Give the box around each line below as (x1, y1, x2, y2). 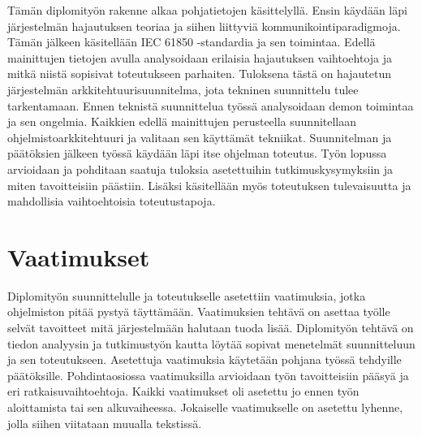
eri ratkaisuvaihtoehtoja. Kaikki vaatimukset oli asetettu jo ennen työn (7, 383, 360, 400)
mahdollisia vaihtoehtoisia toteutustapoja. (7, 193, 216, 210)
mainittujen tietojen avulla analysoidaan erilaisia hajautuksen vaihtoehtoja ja (7, 49, 393, 66)
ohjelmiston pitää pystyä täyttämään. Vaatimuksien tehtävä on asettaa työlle (7, 303, 390, 320)
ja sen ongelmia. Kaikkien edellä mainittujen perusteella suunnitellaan (7, 113, 357, 130)
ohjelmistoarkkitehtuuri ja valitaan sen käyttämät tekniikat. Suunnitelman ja (7, 128, 392, 145)
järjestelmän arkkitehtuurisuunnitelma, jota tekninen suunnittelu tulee (7, 80, 359, 97)
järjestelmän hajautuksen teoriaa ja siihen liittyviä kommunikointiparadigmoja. (7, 17, 401, 34)
